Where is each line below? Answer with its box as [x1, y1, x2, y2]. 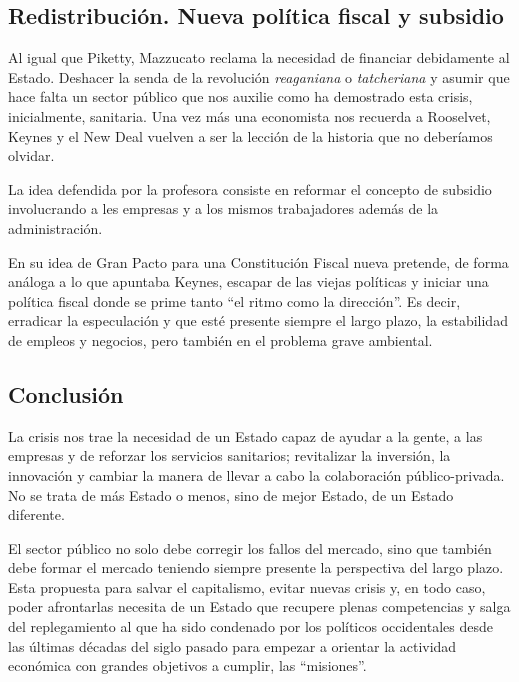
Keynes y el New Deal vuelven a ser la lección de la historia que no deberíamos [8, 125, 493, 146]
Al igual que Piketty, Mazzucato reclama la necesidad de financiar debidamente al [8, 47, 510, 68]
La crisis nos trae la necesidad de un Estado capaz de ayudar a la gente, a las [8, 425, 483, 446]
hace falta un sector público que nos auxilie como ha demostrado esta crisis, [8, 86, 473, 107]
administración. [8, 217, 103, 238]
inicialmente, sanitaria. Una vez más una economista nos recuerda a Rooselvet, [8, 105, 491, 126]
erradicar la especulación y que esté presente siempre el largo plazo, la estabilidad [8, 310, 508, 331]
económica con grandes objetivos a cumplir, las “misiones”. [8, 655, 367, 676]
